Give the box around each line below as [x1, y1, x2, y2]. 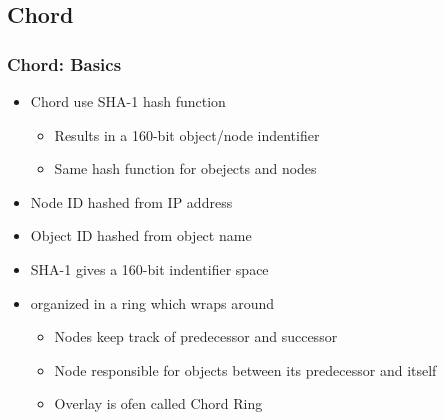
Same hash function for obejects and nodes [54, 158, 317, 179]
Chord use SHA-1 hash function [30, 91, 226, 111]
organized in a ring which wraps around [30, 292, 275, 313]
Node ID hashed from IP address [30, 191, 233, 212]
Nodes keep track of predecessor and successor [54, 326, 338, 347]
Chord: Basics [7, 51, 122, 76]
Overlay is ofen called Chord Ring [54, 393, 263, 414]
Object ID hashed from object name [30, 225, 252, 246]
